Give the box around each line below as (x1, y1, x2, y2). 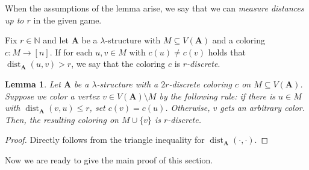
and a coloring (212, 34, 265, 46)
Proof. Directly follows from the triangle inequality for (5, 133, 205, 146)
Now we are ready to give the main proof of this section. (5, 153, 213, 166)
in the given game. (33, 13, 102, 26)
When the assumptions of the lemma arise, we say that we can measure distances (5, 2, 304, 14)
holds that (208, 45, 246, 58)
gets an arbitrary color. (220, 101, 305, 114)
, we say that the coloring (71, 57, 166, 70)
